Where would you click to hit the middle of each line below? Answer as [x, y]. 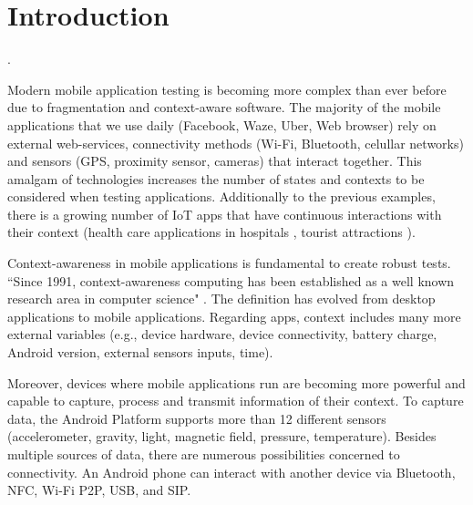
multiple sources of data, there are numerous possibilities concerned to [204, 454]
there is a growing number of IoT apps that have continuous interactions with [225, 214]
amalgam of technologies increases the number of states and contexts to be [216, 178]
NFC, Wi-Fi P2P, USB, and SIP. [99, 490]
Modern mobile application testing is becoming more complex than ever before [227, 89]
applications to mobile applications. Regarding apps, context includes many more [234, 316]
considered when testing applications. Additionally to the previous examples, [221, 196]
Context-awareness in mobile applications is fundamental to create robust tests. [229, 263]
